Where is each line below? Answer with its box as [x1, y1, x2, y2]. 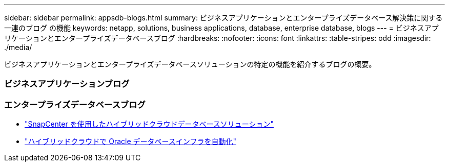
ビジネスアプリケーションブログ [4, 79, 130, 89]
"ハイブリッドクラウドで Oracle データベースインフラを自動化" [25, 137, 236, 146]
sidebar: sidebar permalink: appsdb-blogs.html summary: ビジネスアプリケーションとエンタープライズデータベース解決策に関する [4, 13, 443, 22]
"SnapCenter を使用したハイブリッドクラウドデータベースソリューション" [25, 120, 274, 129]
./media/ [4, 43, 32, 52]
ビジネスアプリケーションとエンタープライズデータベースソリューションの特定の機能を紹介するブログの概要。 [4, 60, 376, 68]
